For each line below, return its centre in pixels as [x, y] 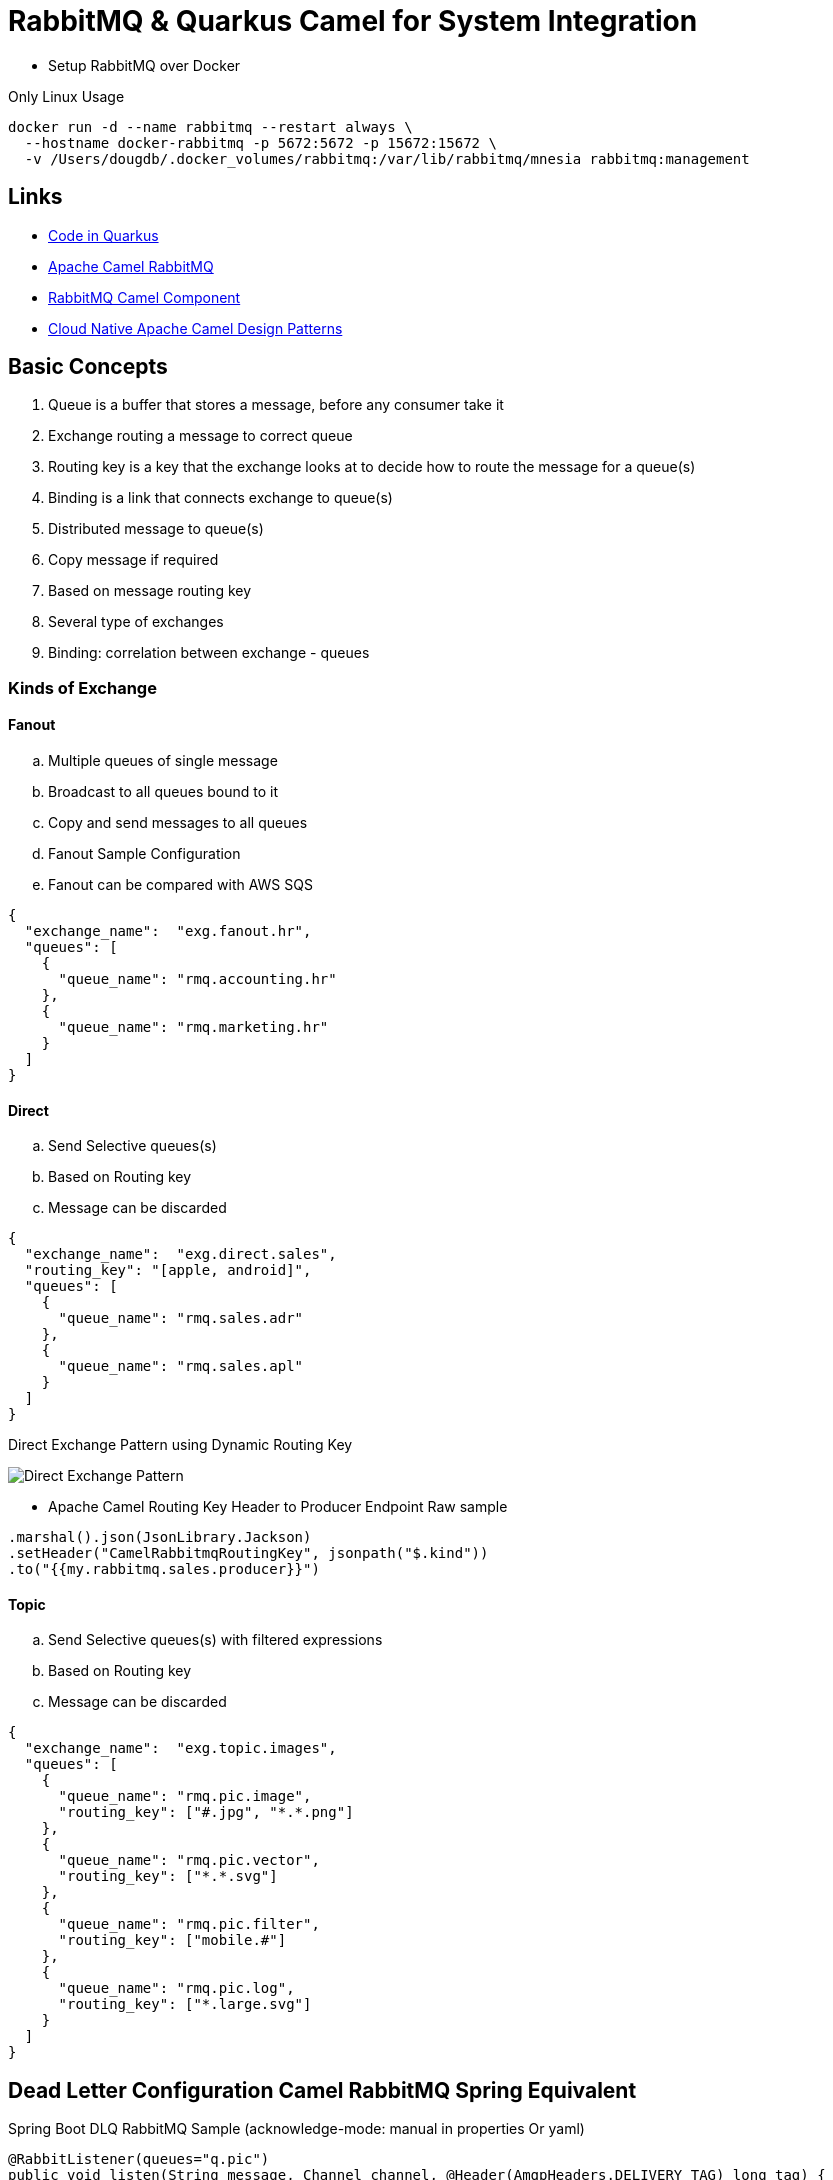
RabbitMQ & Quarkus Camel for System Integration [353, 21]
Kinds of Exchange [82, 687]
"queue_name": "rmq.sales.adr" [181, 1318]
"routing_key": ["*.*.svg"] [168, 1876]
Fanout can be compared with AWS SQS [180, 885]
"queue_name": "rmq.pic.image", [185, 1796]
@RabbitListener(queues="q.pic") [139, 2159]
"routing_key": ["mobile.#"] [172, 1940]
